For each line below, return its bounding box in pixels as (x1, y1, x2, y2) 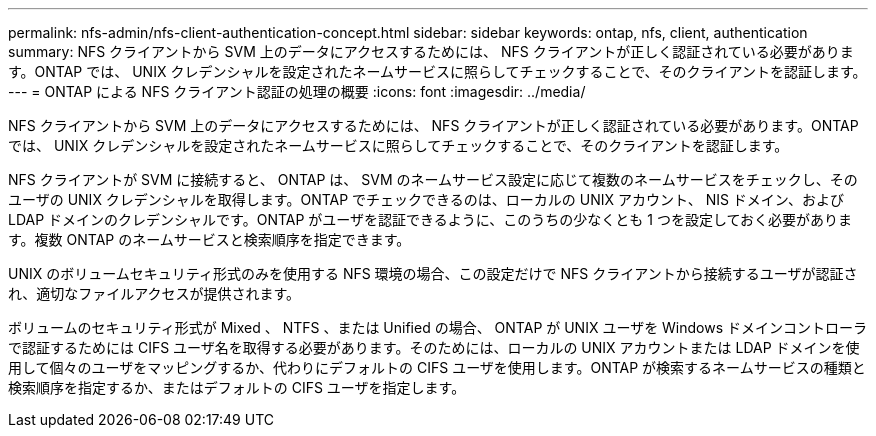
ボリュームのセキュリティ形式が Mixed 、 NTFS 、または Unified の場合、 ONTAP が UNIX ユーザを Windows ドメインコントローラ (8, 319, 868, 336)
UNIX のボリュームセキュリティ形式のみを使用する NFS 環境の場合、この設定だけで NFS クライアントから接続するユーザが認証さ (8, 265, 858, 282)
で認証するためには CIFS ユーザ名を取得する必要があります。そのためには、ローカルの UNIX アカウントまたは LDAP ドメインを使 (8, 339, 860, 356)
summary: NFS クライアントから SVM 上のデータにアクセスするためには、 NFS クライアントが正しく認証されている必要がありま (8, 43, 854, 60)
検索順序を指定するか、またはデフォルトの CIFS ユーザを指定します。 (8, 379, 466, 396)
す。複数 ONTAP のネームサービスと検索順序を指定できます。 (8, 231, 411, 248)
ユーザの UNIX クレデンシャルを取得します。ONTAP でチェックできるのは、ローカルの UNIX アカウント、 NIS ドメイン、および (8, 191, 845, 208)
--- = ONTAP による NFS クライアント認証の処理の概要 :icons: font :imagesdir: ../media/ (8, 83, 586, 100)
